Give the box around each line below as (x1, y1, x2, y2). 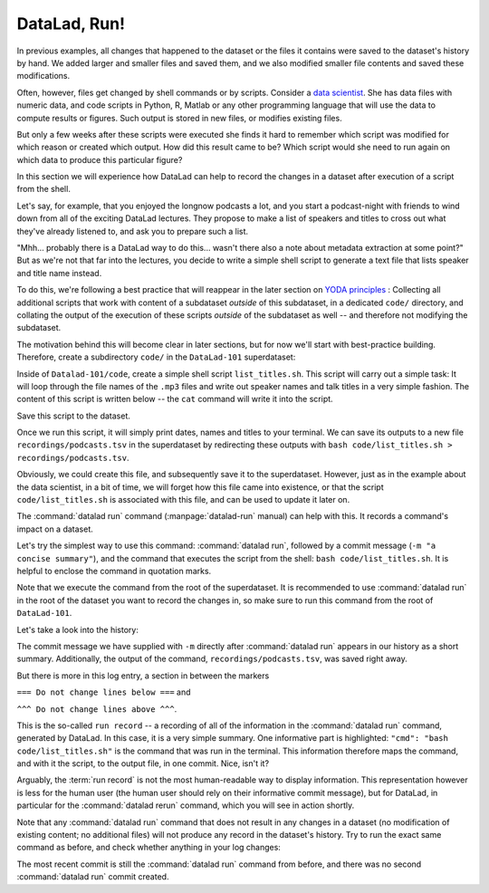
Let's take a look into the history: (16, 624, 139, 635)
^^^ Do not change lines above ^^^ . (16, 703, 177, 715)
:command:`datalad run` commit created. (16, 871, 169, 882)
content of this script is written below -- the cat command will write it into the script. (16, 394, 334, 405)
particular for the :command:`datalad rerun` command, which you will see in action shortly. (16, 800, 355, 811)
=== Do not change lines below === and (16, 687, 191, 697)
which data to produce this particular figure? (16, 154, 183, 165)
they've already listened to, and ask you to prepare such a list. (16, 226, 249, 236)
